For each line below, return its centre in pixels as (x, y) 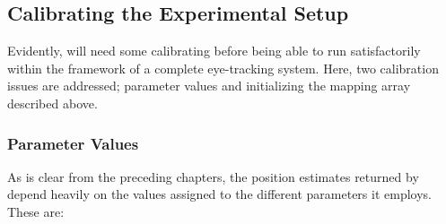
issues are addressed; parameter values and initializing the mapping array (209, 86)
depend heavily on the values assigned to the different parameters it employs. (219, 194)
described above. (52, 103)
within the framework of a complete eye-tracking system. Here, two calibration (223, 68)
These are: (36, 211)
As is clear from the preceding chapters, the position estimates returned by (213, 176)
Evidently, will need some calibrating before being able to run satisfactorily (214, 51)
